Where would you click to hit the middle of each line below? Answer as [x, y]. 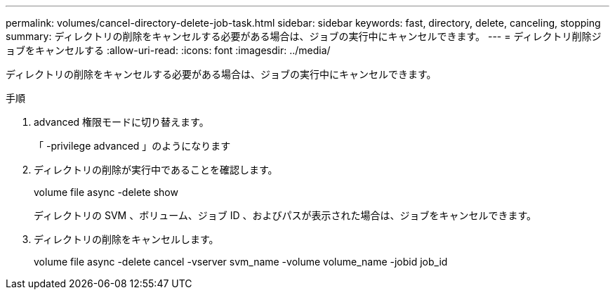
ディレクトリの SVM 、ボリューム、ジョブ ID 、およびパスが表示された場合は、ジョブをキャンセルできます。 [285, 215]
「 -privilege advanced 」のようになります [132, 146]
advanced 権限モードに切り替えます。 [121, 122]
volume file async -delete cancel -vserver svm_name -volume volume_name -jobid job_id [241, 262]
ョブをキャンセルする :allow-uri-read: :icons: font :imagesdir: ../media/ [168, 50]
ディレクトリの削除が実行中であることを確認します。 [156, 170]
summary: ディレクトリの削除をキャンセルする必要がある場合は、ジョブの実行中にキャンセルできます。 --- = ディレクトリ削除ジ [304, 36]
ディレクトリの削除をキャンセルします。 [126, 239]
